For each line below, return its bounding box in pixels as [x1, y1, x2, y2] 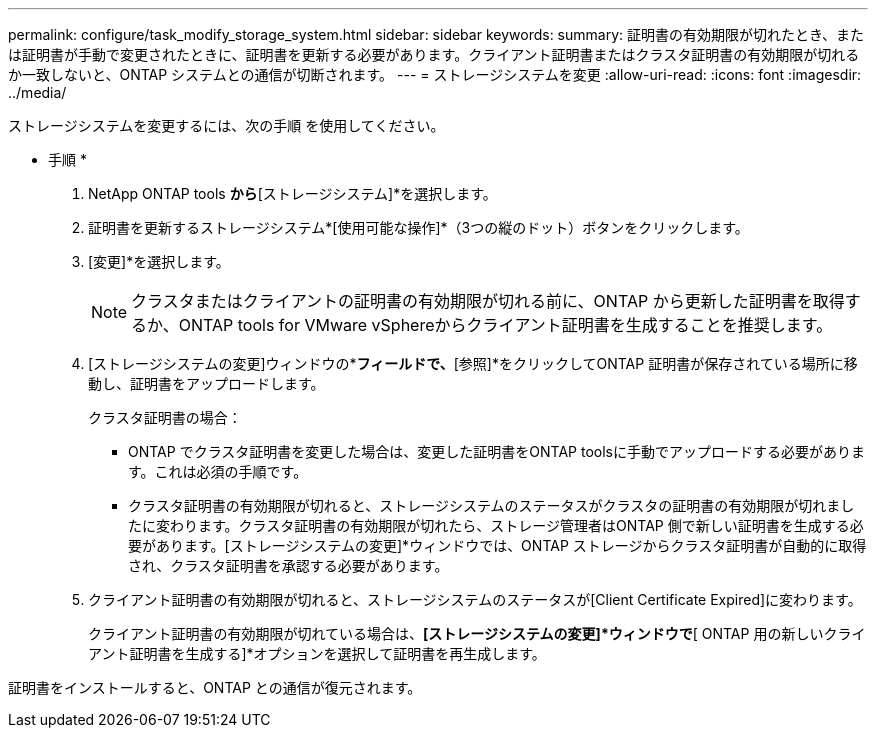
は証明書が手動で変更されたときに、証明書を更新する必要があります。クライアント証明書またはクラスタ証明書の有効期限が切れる [8, 46, 860, 63]
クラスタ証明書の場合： [88, 409, 242, 426]
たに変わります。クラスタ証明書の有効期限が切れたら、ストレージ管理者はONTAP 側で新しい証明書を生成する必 [128, 517, 864, 534]
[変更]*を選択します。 [88, 253, 230, 270]
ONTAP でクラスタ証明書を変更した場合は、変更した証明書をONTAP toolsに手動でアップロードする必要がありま [128, 443, 866, 460]
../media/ [8, 84, 67, 101]
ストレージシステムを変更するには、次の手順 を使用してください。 [8, 117, 445, 134]
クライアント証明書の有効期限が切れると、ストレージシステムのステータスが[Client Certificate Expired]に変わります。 [88, 591, 862, 608]
